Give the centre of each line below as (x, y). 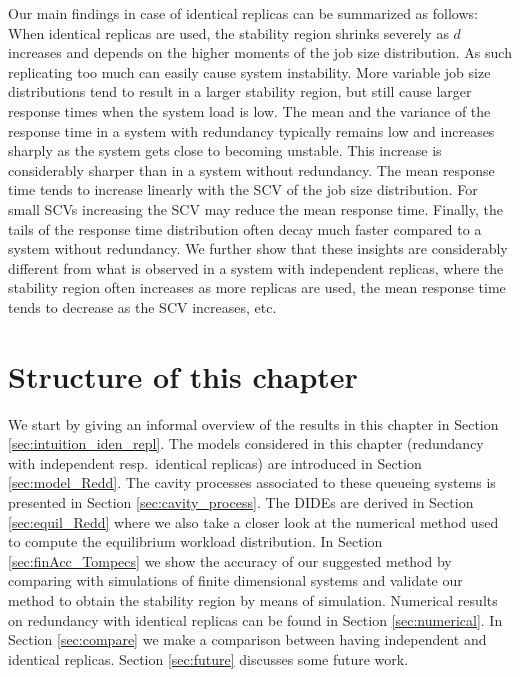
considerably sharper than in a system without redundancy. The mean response (251, 169)
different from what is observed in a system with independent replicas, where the (256, 267)
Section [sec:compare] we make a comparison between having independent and (247, 639)
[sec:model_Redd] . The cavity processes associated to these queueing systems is (252, 482)
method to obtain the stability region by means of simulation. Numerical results (253, 599)
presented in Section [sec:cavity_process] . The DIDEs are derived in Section (241, 502)
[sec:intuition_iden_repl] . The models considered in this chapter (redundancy (246, 443)
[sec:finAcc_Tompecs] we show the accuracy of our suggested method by (230, 560)
